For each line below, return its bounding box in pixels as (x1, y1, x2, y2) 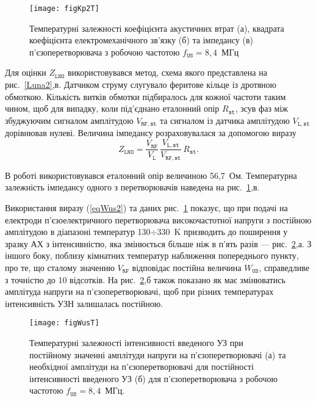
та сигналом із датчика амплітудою (159, 114, 290, 126)
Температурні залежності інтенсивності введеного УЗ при (29, 336, 243, 349)
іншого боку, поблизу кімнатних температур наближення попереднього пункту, (5, 249, 299, 262)
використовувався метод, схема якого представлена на (67, 66, 267, 79)
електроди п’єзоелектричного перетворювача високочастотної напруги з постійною (5, 213, 312, 226)
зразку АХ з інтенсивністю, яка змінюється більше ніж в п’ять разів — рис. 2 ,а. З (5, 237, 312, 250)
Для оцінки (5, 66, 46, 79)
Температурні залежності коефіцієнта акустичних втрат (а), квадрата (29, 21, 284, 34)
